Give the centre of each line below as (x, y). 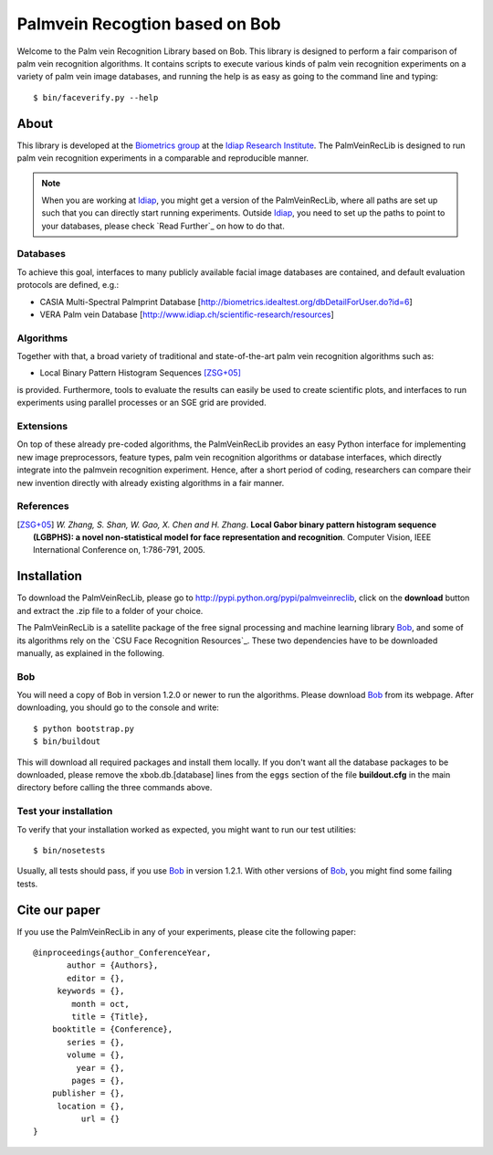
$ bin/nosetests (69, 850)
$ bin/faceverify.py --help (96, 97)
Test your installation (65, 811)
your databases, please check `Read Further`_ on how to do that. (163, 226)
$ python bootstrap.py (84, 728)
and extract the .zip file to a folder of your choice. (110, 610)
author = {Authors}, (113, 965)
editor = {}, (96, 978)
